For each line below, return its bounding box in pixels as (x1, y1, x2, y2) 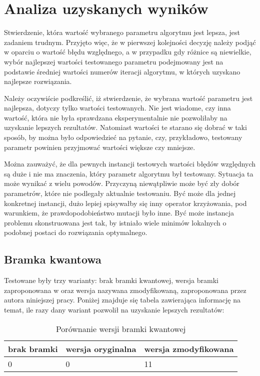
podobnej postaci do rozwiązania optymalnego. (4, 227, 147, 237)
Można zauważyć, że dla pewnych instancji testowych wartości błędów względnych (4, 158, 256, 169)
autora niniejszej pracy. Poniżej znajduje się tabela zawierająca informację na (4, 294, 241, 305)
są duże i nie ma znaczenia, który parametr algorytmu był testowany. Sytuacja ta (4, 168, 253, 178)
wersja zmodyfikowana (144, 342, 234, 354)
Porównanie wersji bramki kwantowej (55, 322, 186, 334)
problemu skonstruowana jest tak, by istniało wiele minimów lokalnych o (4, 217, 226, 227)
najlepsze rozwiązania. (4, 76, 72, 86)
